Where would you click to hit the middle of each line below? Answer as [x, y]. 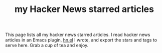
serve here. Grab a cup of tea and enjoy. [47, 45]
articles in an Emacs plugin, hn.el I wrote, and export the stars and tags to [81, 40]
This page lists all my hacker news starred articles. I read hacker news [78, 35]
